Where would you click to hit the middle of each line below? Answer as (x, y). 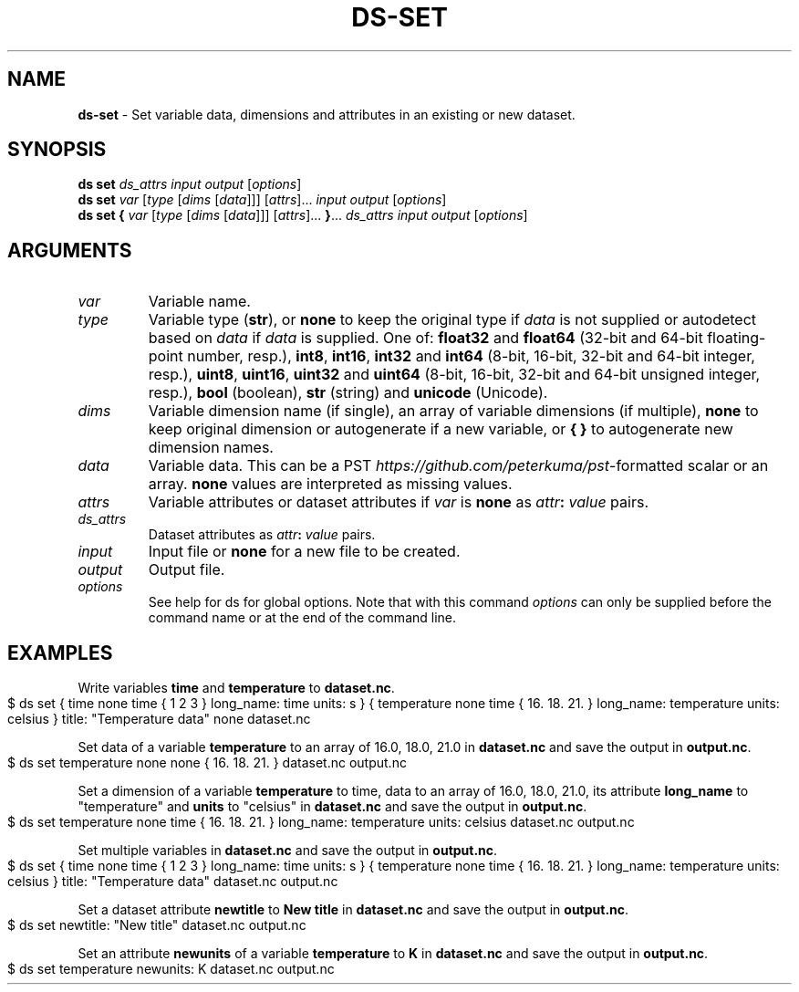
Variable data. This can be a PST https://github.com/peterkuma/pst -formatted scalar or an (458, 466)
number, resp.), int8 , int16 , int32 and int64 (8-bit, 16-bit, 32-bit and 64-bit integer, (471, 356)
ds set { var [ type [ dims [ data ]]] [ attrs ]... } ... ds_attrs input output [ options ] (303, 215)
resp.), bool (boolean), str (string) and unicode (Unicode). (348, 393)
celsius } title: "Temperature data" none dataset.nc (159, 719)
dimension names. (211, 448)
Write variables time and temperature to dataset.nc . (236, 688)
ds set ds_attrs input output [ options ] (190, 184)
